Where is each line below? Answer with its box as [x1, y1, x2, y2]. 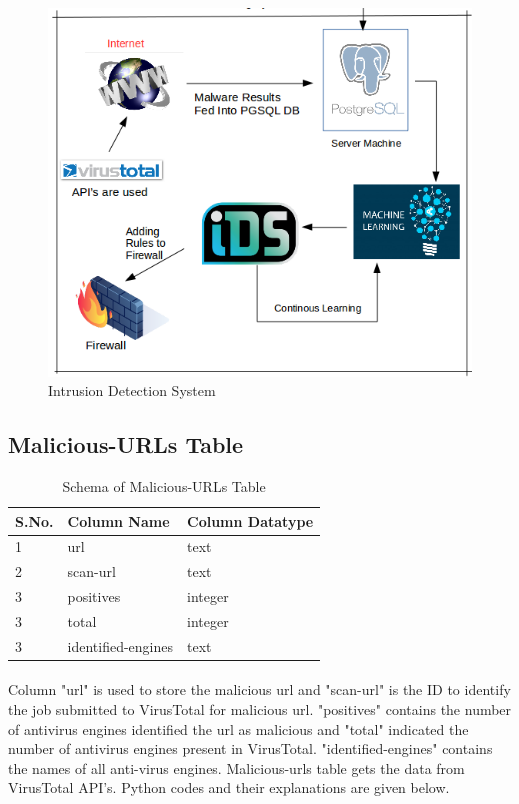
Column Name [67, 510, 170, 531]
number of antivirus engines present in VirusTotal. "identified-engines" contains [8, 738, 493, 759]
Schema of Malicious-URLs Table [62, 475, 266, 496]
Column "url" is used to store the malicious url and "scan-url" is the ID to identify [8, 679, 511, 700]
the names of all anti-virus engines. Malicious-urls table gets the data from [8, 757, 465, 778]
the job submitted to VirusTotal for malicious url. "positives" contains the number [8, 699, 512, 720]
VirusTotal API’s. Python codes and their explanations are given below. [8, 777, 450, 798]
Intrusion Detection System [48, 380, 216, 401]
